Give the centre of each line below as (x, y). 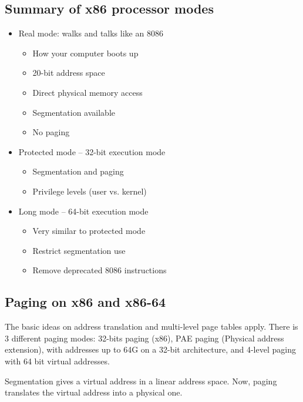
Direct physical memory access (87, 92)
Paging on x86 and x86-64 (85, 302)
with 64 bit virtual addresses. (57, 361)
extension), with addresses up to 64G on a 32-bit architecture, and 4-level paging (150, 349)
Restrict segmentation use (79, 250)
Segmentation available (74, 112)
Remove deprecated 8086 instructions (100, 270)
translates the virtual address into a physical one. (94, 392)
